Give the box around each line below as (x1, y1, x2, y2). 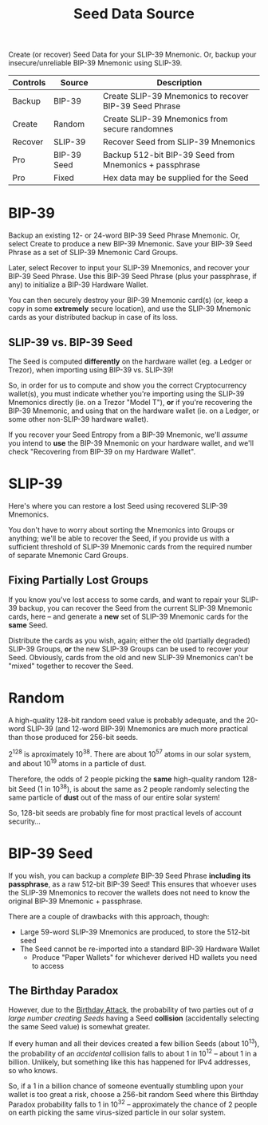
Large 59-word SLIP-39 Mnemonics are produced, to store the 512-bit (19, 926, 250, 937)
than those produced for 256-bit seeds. (8, 732, 138, 741)
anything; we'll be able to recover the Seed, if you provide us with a (8, 533, 230, 543)
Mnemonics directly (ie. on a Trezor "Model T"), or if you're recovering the (8, 397, 253, 407)
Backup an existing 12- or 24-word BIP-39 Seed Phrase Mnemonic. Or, (8, 230, 241, 240)
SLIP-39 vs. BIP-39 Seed (8, 336, 133, 349)
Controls (12, 77, 46, 89)
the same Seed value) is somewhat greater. (8, 1022, 151, 1032)
